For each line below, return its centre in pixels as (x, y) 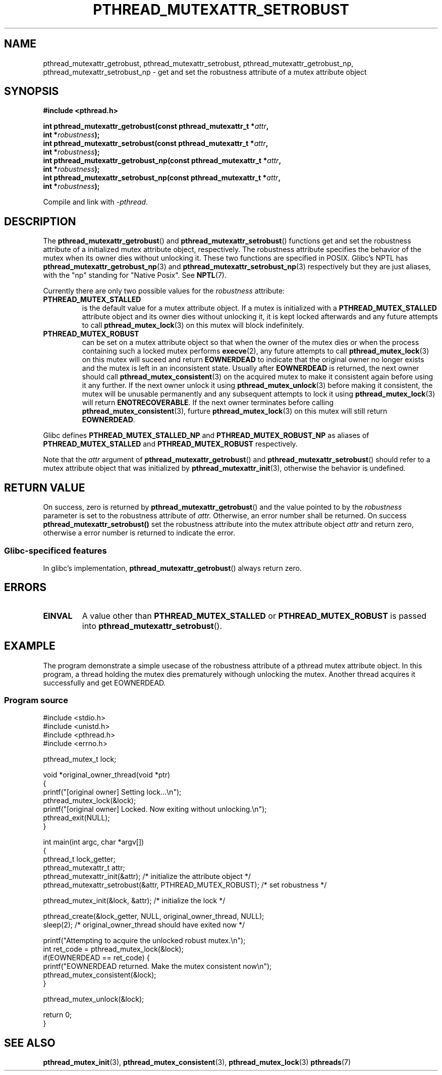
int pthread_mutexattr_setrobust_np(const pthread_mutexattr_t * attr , (162, 178)
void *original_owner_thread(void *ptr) (107, 775)
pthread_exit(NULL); (76, 818)
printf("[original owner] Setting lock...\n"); (112, 792)
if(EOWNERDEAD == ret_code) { (96, 958)
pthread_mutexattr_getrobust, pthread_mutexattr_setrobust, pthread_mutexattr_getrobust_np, (198, 63)
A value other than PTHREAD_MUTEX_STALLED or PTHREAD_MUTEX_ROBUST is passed (254, 616)
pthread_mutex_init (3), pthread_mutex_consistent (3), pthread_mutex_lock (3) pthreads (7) (197, 1062)
